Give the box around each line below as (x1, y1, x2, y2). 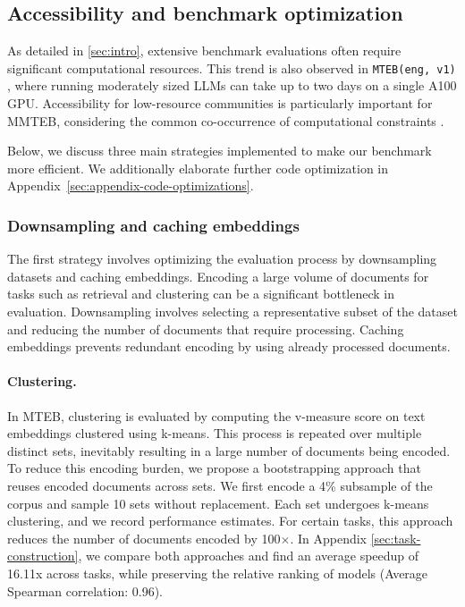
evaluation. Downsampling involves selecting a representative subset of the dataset (7, 302, 458, 321)
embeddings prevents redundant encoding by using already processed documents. (7, 337, 451, 356)
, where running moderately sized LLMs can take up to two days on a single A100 (7, 76, 457, 95)
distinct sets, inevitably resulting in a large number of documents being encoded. (7, 441, 451, 459)
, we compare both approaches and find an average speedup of (78, 546, 419, 565)
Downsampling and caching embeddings (7, 214, 300, 236)
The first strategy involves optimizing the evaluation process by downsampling (7, 249, 437, 268)
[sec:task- (370, 528, 421, 547)
